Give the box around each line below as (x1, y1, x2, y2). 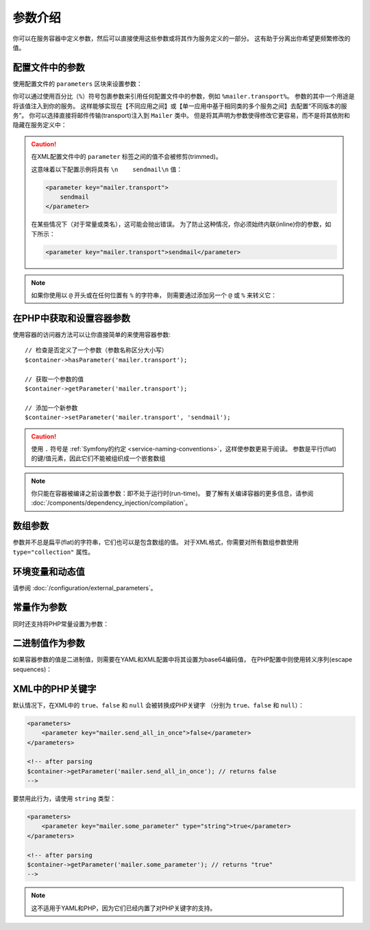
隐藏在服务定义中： (12, 121, 67, 129)
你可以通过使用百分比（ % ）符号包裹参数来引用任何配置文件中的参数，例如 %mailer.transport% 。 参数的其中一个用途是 (12, 92, 356, 101)
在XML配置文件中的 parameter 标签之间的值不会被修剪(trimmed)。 (31, 153, 222, 161)
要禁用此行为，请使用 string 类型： (12, 794, 116, 803)
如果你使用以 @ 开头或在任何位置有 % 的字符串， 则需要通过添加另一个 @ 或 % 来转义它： (31, 291, 277, 299)
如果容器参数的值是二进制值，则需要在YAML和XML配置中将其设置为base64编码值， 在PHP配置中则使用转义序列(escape (12, 655, 353, 664)
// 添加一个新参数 (25, 404, 78, 412)
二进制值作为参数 (12, 638, 85, 649)
